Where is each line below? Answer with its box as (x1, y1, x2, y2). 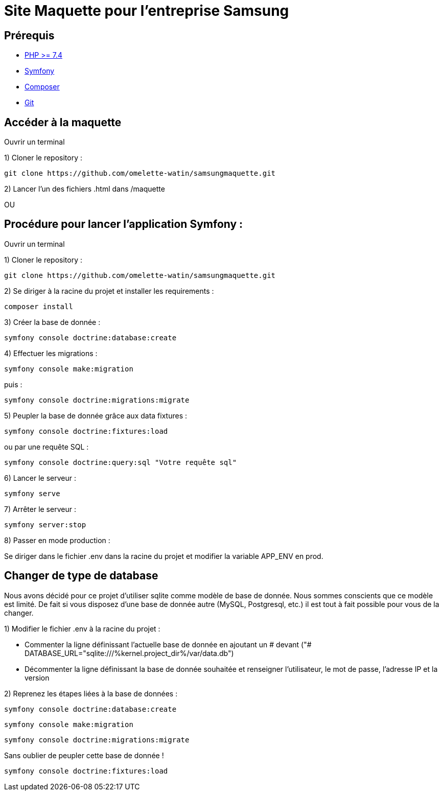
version (25, 673, 50, 682)
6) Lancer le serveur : (4, 473, 76, 482)
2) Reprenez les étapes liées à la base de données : (4, 689, 178, 698)
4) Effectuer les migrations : (4, 348, 98, 358)
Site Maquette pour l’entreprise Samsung (4, 2, 289, 19)
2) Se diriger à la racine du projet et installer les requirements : (4, 286, 214, 295)
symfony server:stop (4, 520, 86, 529)
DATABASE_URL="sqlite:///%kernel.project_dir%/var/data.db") (25, 648, 234, 658)
